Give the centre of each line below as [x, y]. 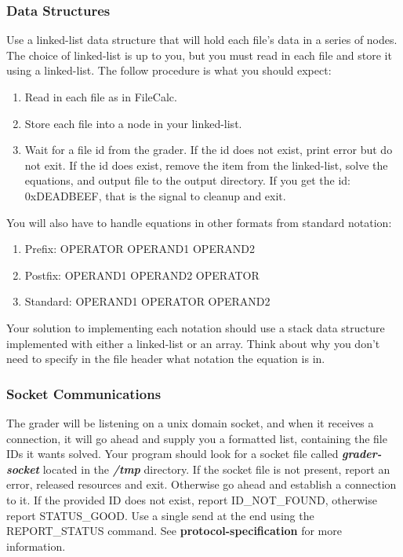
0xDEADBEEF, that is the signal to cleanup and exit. [155, 195]
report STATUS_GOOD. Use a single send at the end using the [160, 515]
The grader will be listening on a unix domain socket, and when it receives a [190, 422]
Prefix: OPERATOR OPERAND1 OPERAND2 [140, 249]
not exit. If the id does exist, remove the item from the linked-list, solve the [206, 165]
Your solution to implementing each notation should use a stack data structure [196, 327]
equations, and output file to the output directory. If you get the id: [187, 180]
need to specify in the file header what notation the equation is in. [166, 359]
